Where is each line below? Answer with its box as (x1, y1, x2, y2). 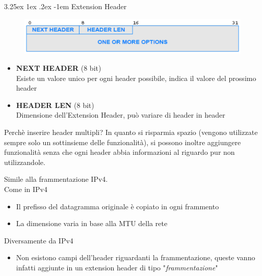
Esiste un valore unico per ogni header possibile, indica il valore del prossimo (16, 72, 256, 83)
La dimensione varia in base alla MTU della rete (16, 218, 168, 229)
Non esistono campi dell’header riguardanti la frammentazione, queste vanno (16, 252, 255, 263)
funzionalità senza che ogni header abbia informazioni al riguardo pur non (4, 147, 235, 157)
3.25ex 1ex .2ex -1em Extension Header (4, 1, 127, 11)
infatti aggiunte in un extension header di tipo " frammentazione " (16, 262, 218, 272)
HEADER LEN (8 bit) (16, 99, 94, 110)
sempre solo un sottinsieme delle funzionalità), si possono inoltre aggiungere (4, 136, 241, 147)
